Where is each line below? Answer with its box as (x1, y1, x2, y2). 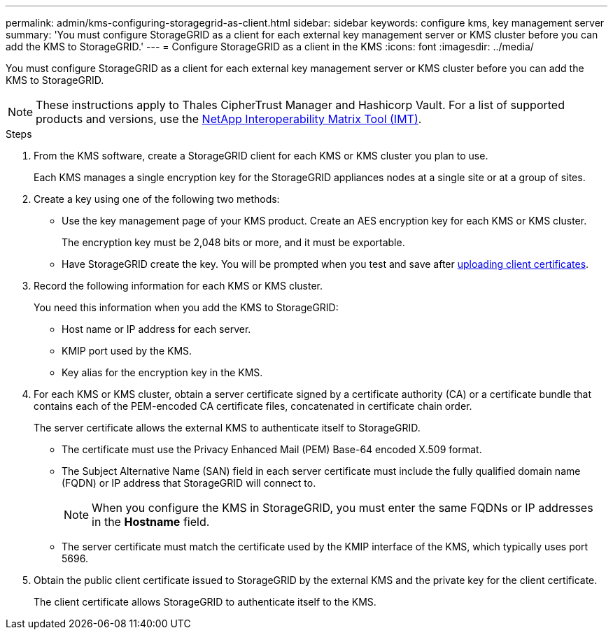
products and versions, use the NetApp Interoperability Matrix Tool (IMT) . (36, 112, 422, 126)
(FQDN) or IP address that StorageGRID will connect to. (62, 477, 316, 489)
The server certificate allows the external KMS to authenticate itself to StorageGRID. (34, 422, 421, 434)
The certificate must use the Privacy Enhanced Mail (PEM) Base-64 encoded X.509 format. (62, 443, 482, 455)
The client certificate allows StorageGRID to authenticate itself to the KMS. (34, 596, 376, 608)
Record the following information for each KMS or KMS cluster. (34, 280, 323, 292)
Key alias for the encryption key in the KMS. (62, 366, 263, 378)
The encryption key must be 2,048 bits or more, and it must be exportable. (62, 236, 405, 248)
